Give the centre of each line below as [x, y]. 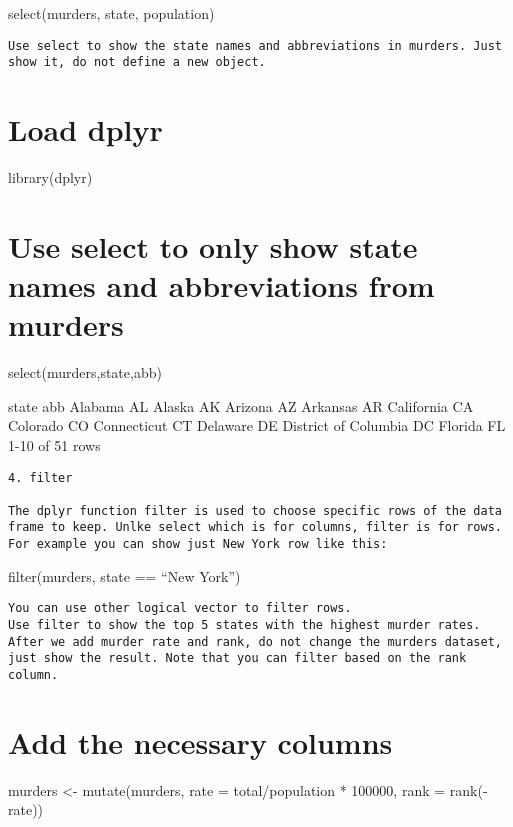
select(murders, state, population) [111, 13]
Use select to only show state [213, 245]
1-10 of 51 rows [54, 444]
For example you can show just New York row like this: [198, 544]
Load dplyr [85, 129]
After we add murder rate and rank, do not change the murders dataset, [255, 641]
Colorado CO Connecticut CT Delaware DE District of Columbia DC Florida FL [257, 425]
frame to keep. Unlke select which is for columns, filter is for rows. [255, 527]
